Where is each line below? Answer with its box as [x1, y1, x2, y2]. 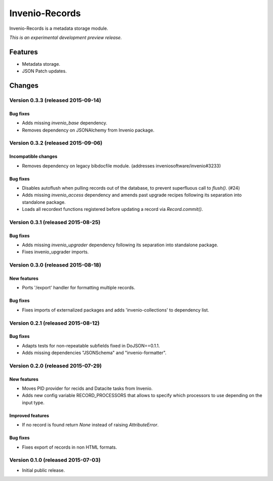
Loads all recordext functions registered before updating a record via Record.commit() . [22, 206, 203, 212]
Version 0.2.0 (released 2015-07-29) [9, 362, 102, 369]
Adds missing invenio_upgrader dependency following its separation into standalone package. [22, 242, 218, 248]
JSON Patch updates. [22, 68, 67, 74]
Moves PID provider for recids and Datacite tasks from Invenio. [22, 385, 153, 391]
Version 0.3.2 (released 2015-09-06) [9, 140, 103, 147]
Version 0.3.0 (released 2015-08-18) [9, 261, 101, 269]
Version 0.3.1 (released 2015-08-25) [9, 218, 101, 226]
